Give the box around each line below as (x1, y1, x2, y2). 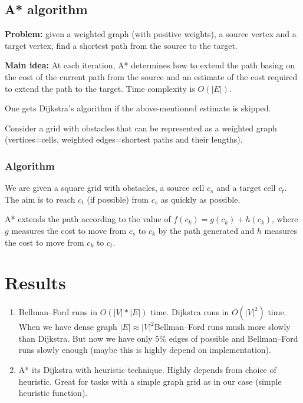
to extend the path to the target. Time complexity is (5, 82, 195, 94)
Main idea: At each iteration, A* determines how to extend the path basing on (5, 59, 295, 71)
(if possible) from (87, 193, 149, 205)
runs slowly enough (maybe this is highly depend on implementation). (18, 343, 271, 356)
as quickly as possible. (160, 193, 241, 205)
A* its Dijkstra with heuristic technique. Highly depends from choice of (18, 364, 276, 376)
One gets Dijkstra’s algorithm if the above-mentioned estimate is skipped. (5, 102, 271, 114)
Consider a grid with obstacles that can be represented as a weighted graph (5, 121, 277, 134)
